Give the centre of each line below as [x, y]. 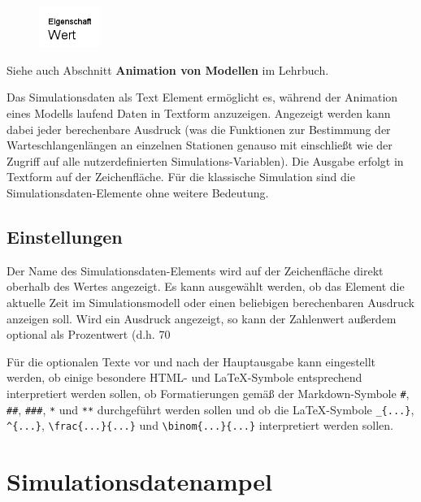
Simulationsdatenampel [140, 481]
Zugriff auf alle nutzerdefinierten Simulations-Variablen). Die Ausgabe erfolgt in [205, 160]
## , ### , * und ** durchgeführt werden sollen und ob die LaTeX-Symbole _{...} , [210, 409]
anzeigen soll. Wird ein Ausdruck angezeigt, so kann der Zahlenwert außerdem [202, 318]
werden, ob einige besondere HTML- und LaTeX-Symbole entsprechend [184, 377]
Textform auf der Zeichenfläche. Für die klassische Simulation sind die [181, 177]
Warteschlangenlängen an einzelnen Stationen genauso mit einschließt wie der [200, 145]
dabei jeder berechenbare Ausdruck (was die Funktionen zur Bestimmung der [199, 129]
